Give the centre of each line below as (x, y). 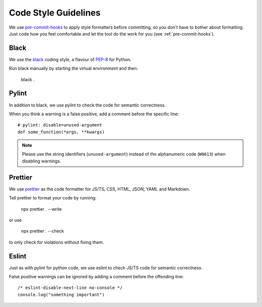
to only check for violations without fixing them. (57, 242)
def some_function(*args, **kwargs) (61, 132)
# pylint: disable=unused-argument (60, 125)
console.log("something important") (61, 295)
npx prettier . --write (41, 209)
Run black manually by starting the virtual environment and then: (74, 69)
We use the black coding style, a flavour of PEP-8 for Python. (70, 59)
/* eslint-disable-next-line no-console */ (70, 288)
